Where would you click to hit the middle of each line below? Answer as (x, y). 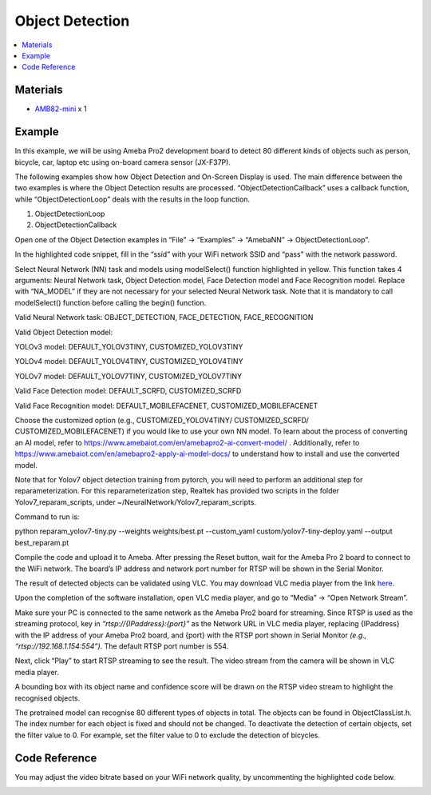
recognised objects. (47, 698)
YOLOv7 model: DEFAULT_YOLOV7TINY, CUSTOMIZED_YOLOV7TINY (129, 376)
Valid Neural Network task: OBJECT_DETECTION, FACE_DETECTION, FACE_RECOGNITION (164, 318)
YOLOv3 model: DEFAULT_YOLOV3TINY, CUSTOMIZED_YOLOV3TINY (129, 347)
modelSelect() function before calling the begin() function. (111, 302)
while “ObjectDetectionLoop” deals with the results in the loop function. (132, 199)
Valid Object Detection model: (64, 332)
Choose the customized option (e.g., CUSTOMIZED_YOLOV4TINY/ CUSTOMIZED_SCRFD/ (162, 420)
